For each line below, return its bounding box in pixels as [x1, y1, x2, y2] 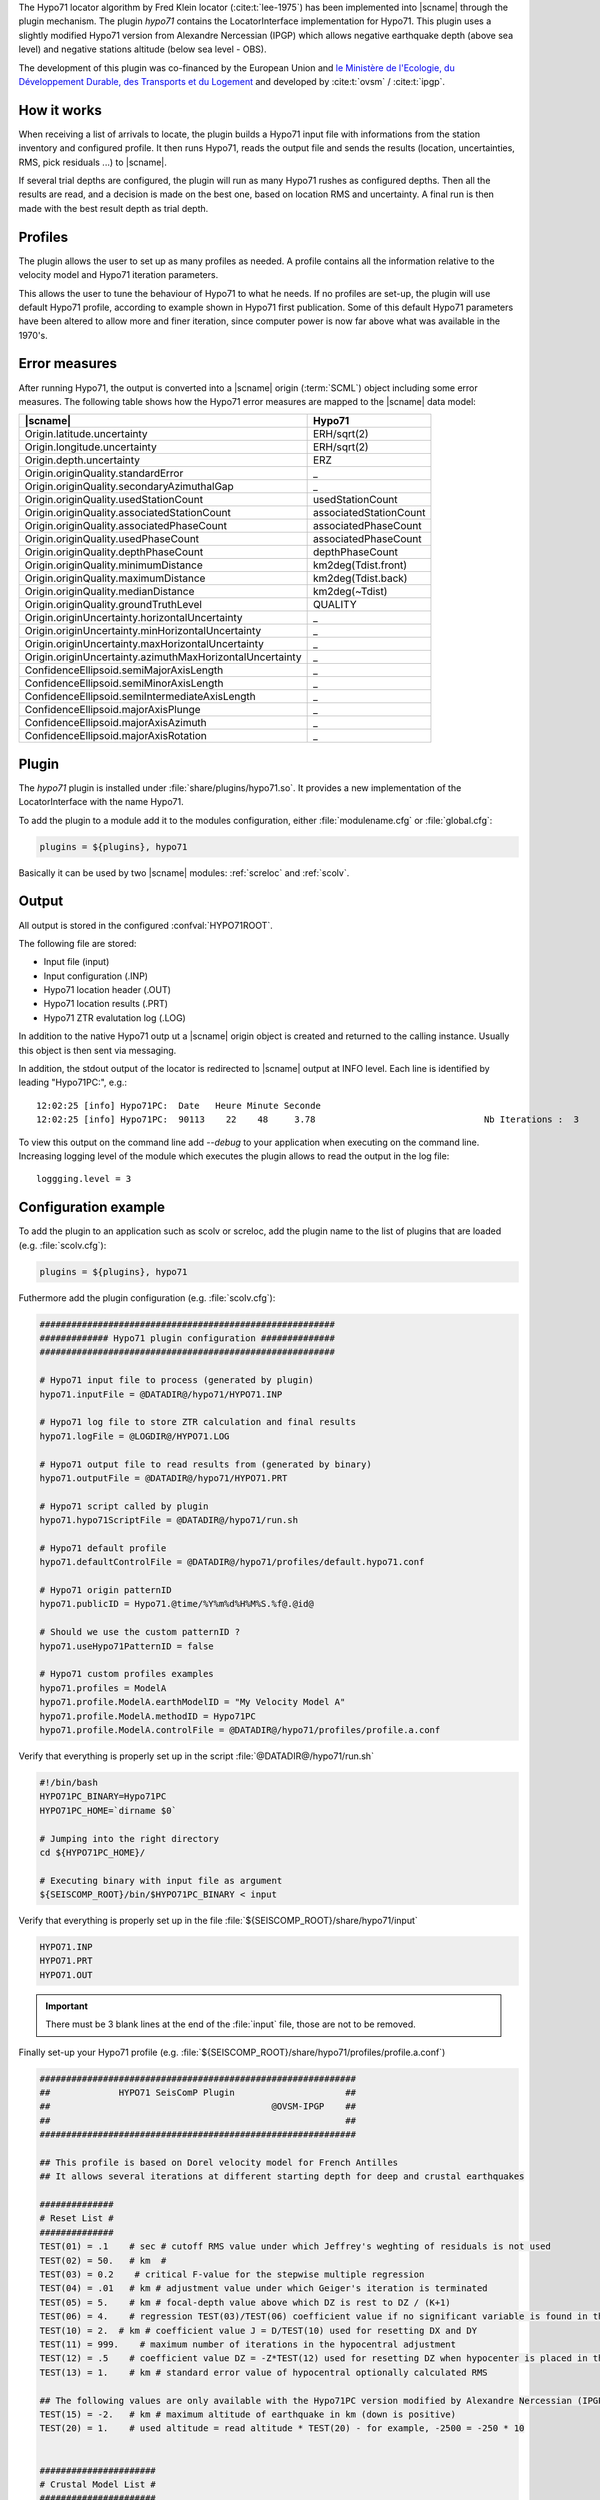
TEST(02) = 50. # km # [39, 2255, 167, 2266]
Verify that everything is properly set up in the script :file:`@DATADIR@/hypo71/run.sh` [18, 1750, 375, 1762]
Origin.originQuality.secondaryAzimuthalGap [24, 480, 234, 494]
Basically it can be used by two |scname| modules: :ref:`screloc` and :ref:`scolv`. [18, 866, 350, 879]
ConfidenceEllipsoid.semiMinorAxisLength [24, 676, 224, 690]
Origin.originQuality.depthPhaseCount [24, 545, 204, 559]
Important [45, 2000, 89, 2012]
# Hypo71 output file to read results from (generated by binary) [39, 1458, 372, 1470]
